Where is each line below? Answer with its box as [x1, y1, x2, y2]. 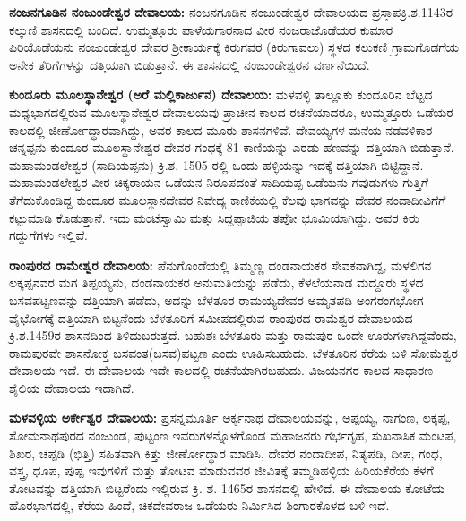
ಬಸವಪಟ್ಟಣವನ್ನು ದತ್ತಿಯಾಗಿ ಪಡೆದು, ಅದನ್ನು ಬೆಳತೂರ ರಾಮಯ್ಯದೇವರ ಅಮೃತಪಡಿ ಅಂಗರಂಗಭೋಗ [9, 290, 424, 309]
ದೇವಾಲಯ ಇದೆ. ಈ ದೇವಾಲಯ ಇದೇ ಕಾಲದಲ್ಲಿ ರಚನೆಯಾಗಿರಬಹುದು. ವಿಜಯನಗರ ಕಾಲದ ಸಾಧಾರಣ [9, 361, 434, 380]
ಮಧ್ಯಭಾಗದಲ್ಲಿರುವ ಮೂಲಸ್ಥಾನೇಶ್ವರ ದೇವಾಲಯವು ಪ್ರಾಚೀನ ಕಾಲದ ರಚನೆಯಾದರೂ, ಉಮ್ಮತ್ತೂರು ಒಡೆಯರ [9, 102, 453, 121]
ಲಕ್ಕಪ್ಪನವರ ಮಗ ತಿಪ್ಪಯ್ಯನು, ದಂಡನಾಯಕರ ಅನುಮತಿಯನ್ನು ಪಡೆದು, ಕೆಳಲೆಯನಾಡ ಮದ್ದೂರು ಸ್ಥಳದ [9, 273, 424, 292]
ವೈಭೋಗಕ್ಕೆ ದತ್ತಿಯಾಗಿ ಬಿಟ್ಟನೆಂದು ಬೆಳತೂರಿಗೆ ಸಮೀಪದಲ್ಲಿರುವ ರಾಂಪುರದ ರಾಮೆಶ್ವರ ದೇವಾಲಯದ [9, 308, 413, 327]
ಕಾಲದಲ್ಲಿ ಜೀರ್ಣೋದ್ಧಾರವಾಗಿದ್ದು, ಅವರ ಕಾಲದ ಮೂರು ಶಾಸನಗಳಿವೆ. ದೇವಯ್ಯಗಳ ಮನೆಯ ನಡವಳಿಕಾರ [9, 120, 433, 139]
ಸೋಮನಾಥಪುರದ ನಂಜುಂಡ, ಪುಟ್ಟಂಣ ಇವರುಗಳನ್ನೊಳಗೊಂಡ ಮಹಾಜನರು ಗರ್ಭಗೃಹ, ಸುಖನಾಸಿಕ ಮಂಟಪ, [9, 426, 457, 445]
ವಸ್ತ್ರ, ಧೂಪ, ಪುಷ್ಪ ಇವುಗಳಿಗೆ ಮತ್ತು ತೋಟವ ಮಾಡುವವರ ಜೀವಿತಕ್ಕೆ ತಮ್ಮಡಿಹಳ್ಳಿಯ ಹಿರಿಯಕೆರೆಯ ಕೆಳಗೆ [9, 461, 434, 480]
